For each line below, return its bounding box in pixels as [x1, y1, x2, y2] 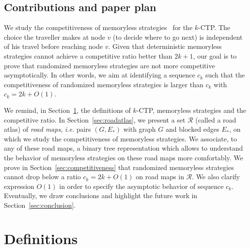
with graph [123, 124, 156, 134]
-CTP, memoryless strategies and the [136, 105, 246, 115]
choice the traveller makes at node [4, 31, 105, 42]
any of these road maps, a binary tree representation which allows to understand [4, 143, 243, 153]
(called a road [195, 114, 236, 124]
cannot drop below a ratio [4, 171, 81, 182]
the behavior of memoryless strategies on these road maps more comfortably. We [4, 152, 243, 162]
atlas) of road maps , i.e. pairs [4, 124, 91, 134]
